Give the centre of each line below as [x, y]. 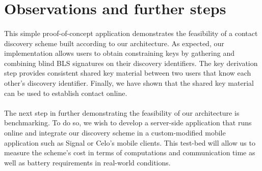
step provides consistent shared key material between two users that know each [128, 73]
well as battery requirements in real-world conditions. [87, 162]
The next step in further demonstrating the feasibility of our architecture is [122, 112]
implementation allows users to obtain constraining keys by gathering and [120, 53]
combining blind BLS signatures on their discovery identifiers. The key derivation [131, 63]
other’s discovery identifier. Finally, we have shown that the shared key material [129, 82]
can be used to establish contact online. [66, 93]
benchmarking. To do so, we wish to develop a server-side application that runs [128, 123]
